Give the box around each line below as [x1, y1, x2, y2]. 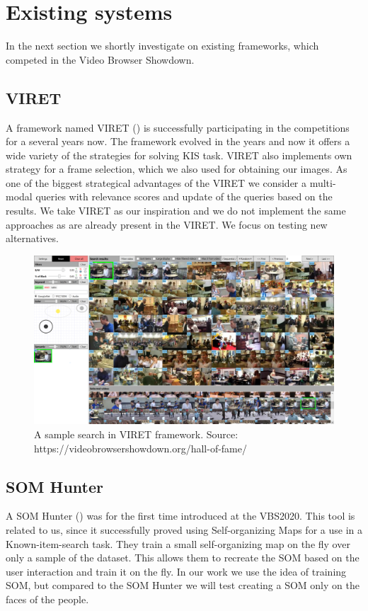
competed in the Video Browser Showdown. [6, 52, 195, 67]
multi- [309, 175, 336, 190]
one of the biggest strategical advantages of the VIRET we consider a [6, 175, 306, 190]
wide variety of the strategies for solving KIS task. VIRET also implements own [6, 147, 352, 162]
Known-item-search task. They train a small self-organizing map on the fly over [6, 536, 350, 551]
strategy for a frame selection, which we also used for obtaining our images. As [6, 161, 347, 176]
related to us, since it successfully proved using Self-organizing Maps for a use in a [6, 522, 362, 537]
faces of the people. [6, 591, 89, 606]
